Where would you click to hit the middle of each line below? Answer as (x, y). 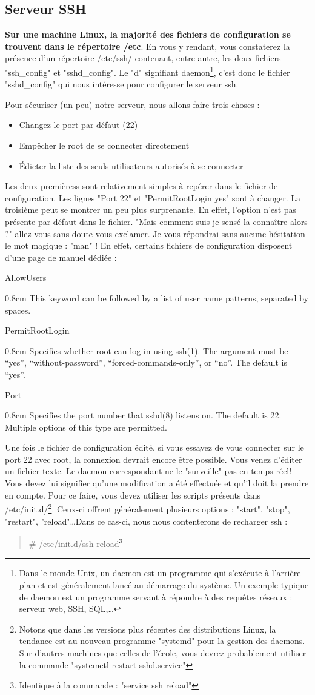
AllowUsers (26, 277)
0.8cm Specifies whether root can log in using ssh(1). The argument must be (147, 350)
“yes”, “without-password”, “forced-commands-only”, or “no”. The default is (146, 362)
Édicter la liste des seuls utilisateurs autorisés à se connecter (131, 165)
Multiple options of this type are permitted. (86, 427)
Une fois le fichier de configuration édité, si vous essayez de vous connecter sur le (154, 447)
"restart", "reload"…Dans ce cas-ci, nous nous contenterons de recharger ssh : (146, 521)
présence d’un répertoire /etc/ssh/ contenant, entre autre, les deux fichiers (143, 58)
